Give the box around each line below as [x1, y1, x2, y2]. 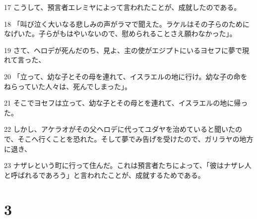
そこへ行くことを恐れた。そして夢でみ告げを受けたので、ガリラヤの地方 [17, 133, 254, 144]
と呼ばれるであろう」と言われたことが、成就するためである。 [4, 169, 205, 180]
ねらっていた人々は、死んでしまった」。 [4, 81, 132, 91]
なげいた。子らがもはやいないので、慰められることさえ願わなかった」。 [4, 28, 237, 39]
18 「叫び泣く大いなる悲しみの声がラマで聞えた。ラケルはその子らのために [4, 18, 250, 29]
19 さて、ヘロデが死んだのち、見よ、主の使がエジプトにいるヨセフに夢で [4, 45, 242, 55]
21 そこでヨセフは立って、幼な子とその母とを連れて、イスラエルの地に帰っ [4, 98, 248, 108]
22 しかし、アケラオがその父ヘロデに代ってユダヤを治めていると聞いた [4, 124, 235, 134]
